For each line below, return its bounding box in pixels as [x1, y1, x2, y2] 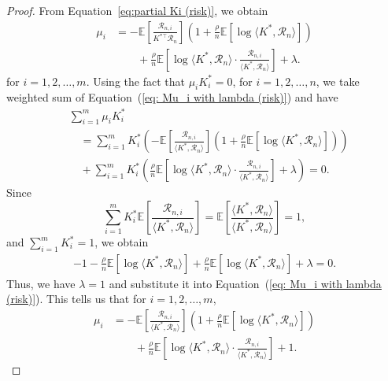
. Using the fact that [86, 72, 185, 89]
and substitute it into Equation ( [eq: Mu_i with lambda [109, 275, 382, 291]
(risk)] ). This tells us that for [6, 290, 146, 307]
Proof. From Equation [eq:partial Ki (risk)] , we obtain [6, 2, 268, 18]
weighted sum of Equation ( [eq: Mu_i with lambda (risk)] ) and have [6, 89, 338, 105]
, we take [316, 72, 360, 89]
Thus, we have [6, 275, 76, 291]
